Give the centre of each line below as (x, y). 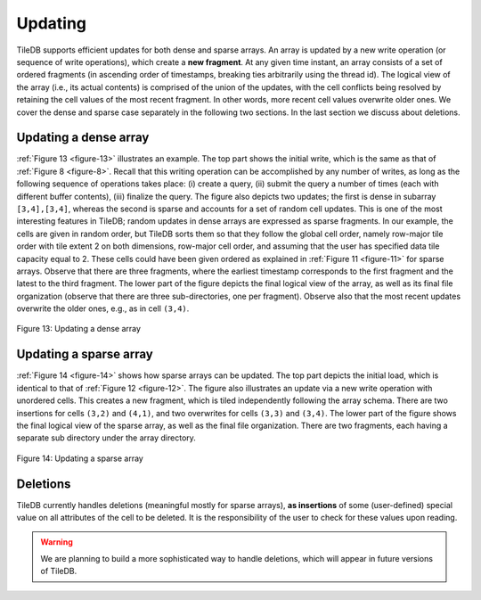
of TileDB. (59, 571)
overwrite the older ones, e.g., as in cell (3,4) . (103, 308)
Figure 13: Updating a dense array (79, 329)
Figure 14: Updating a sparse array (80, 458)
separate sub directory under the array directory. (106, 438)
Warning (57, 542)
